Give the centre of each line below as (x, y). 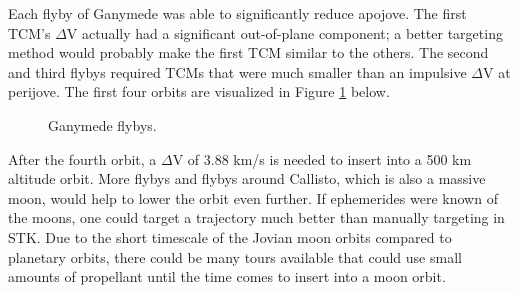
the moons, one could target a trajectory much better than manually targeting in (256, 217)
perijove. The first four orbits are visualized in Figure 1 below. (199, 91)
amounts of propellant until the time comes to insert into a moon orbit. (227, 276)
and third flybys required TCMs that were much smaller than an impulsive (237, 71)
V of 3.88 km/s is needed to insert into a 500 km (322, 158)
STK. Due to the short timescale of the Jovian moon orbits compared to (230, 236)
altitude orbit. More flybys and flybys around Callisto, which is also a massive (247, 178)
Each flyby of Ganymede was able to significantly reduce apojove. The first (237, 13)
